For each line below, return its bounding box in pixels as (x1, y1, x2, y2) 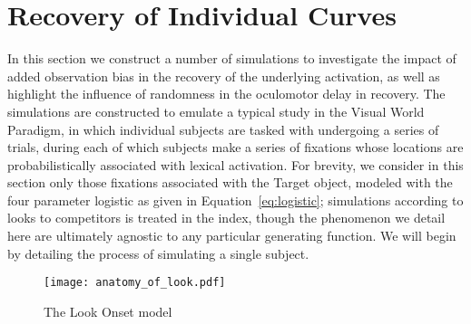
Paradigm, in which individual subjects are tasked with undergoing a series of (7, 119, 439, 138)
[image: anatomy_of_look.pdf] (44, 276, 226, 290)
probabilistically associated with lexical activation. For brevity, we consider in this (7, 155, 464, 174)
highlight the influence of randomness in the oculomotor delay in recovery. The (7, 84, 446, 103)
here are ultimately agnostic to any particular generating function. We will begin (7, 226, 456, 245)
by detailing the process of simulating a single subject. (7, 243, 309, 262)
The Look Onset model (44, 301, 172, 320)
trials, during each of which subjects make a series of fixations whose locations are (7, 138, 464, 157)
